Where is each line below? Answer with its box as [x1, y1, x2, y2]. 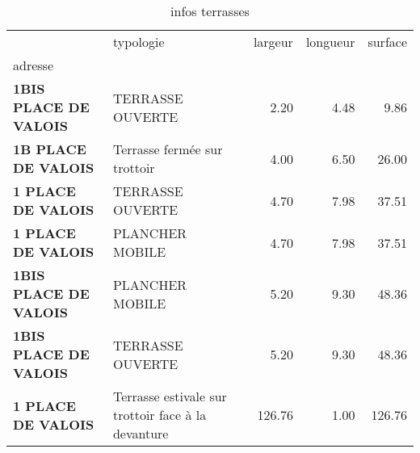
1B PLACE [13, 140, 86, 158]
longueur [305, 32, 355, 51]
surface [367, 32, 407, 51]
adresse [13, 56, 53, 74]
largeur [253, 32, 293, 51]
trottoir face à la [112, 405, 207, 424]
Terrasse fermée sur [112, 140, 223, 158]
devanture [112, 424, 169, 443]
